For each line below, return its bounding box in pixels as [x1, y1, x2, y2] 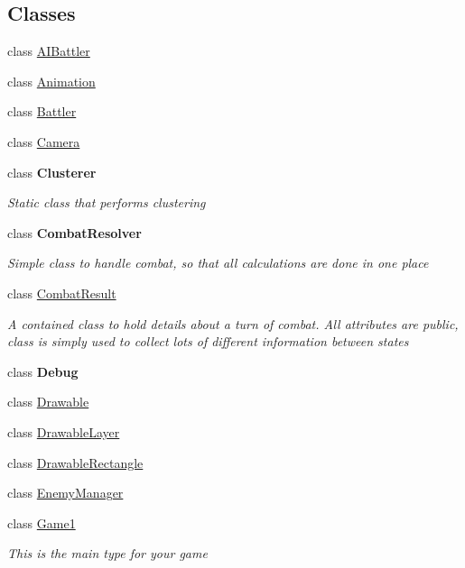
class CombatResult [7, 283, 116, 302]
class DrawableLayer [7, 422, 120, 441]
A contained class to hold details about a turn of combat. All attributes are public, [7, 314, 459, 333]
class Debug [7, 362, 79, 380]
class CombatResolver [7, 223, 142, 242]
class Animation [7, 71, 96, 90]
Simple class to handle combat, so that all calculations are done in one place [7, 253, 429, 272]
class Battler [7, 102, 77, 121]
